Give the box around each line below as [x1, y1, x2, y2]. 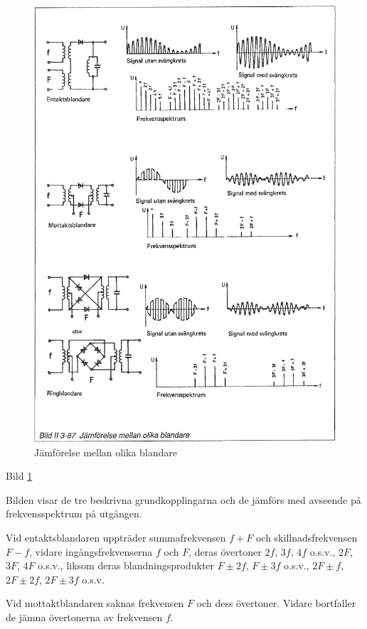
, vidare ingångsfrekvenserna [29, 544, 153, 559]
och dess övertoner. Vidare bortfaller [196, 596, 356, 611]
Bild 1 [6, 468, 33, 483]
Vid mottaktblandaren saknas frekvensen [6, 596, 184, 611]
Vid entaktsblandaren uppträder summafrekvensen [6, 530, 226, 545]
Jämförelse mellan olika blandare [34, 444, 178, 459]
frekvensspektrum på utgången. [6, 506, 142, 521]
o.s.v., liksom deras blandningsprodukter [38, 558, 215, 573]
